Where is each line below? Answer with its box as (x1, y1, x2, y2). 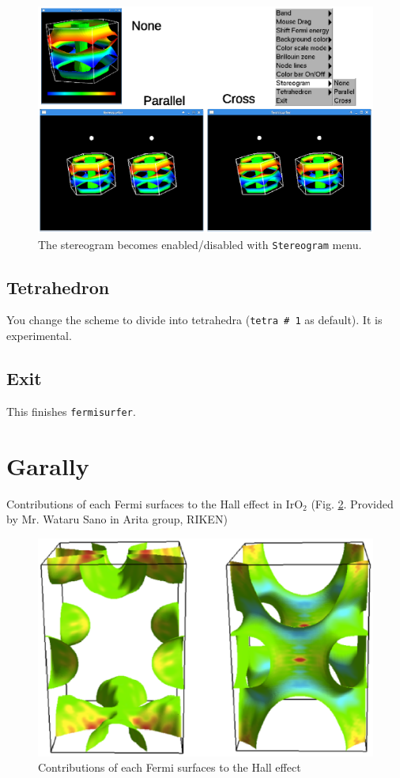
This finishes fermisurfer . (6, 402, 136, 419)
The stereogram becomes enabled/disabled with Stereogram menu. (38, 236, 362, 252)
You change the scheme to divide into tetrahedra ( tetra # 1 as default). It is (6, 312, 383, 328)
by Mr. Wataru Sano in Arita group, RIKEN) (6, 511, 228, 527)
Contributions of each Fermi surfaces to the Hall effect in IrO (6, 495, 304, 512)
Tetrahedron (6, 274, 110, 299)
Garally (6, 449, 89, 482)
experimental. (6, 327, 72, 344)
